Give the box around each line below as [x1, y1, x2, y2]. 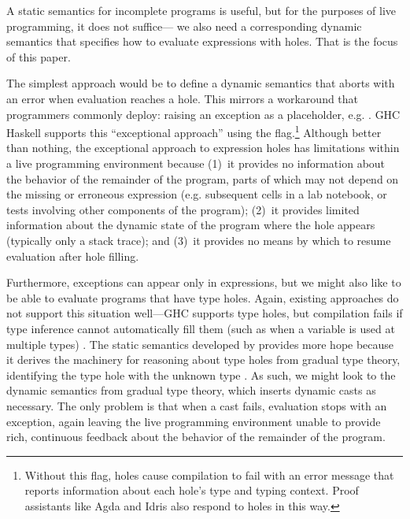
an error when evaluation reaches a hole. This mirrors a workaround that [6, 90, 359, 106]
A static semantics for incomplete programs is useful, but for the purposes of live [6, 2, 397, 18]
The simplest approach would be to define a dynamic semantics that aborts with [6, 75, 395, 91]
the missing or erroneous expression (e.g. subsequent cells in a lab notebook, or [6, 186, 387, 202]
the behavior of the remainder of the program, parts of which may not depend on [6, 170, 399, 187]
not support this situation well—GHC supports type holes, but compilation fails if [6, 305, 403, 321]
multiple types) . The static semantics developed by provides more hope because [6, 335, 394, 352]
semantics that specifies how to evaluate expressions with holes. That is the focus [6, 33, 398, 50]
